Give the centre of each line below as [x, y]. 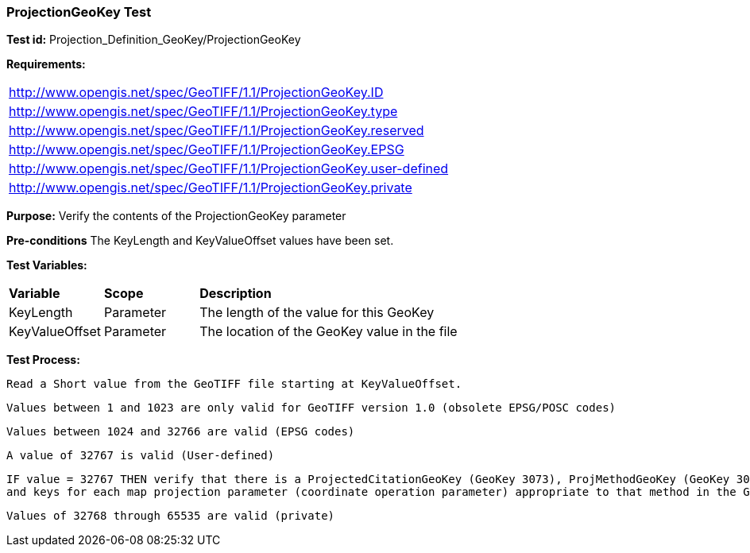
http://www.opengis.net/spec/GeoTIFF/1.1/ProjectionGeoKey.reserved [216, 131]
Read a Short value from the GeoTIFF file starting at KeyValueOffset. [234, 384]
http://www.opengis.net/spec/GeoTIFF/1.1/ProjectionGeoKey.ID [196, 93]
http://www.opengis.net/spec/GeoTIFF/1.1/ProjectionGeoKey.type [203, 112]
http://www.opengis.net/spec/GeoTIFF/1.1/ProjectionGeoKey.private [211, 188]
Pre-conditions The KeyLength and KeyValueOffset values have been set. [200, 241]
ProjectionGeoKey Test [79, 12]
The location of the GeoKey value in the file [329, 332]
